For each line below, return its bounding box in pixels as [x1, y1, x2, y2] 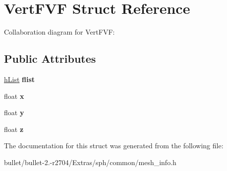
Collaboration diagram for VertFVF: [4, 27, 115, 37]
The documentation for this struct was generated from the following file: [4, 140, 224, 151]
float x [4, 90, 24, 101]
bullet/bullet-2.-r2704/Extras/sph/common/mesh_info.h [4, 157, 176, 167]
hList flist [4, 74, 35, 84]
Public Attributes [4, 51, 96, 66]
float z [4, 124, 24, 134]
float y [4, 107, 24, 118]
